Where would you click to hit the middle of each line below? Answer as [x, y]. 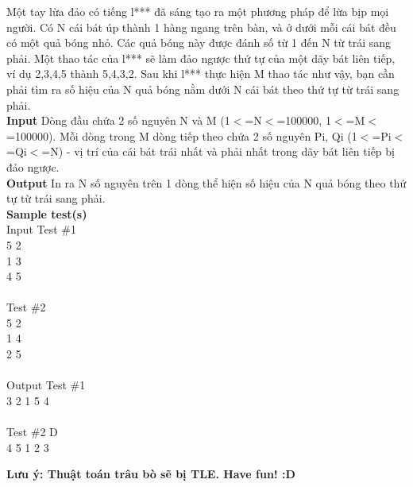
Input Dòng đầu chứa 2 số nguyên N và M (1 [118, 120]
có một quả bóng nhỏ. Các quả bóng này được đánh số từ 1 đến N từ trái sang [199, 43]
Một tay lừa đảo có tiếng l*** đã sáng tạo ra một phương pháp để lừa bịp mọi [198, 11]
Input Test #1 [41, 229]
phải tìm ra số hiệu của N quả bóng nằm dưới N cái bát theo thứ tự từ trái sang [203, 89]
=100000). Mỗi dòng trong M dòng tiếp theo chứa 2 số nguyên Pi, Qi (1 [182, 135]
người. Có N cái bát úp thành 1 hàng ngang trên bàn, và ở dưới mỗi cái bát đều [201, 27]
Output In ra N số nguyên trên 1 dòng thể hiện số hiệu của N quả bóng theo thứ [206, 182]
